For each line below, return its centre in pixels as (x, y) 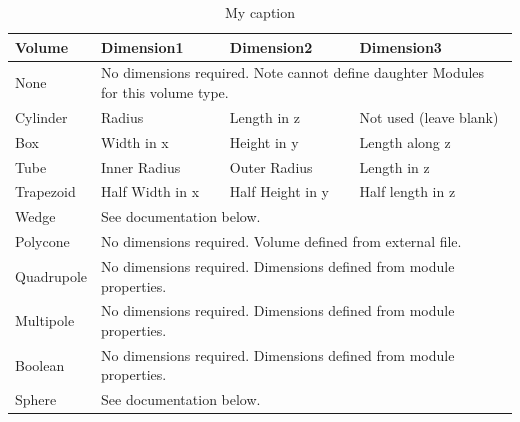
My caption (259, 12)
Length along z (405, 141)
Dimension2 (271, 46)
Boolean (40, 364)
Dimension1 (142, 46)
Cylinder (41, 116)
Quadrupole (51, 275)
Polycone (42, 241)
